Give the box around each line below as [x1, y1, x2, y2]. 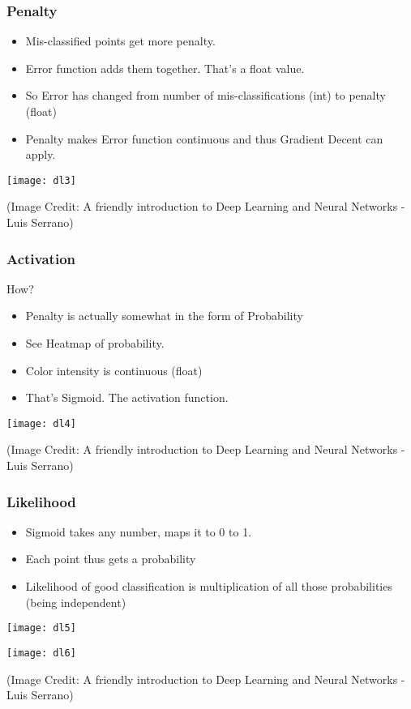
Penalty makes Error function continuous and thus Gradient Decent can [25, 130, 383, 147]
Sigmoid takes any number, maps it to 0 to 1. [25, 523, 252, 540]
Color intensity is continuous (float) [25, 361, 203, 378]
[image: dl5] [6, 622, 76, 634]
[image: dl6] [6, 647, 76, 659]
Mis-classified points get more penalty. [25, 32, 216, 49]
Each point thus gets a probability [25, 550, 196, 567]
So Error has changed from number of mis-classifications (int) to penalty [25, 87, 386, 104]
